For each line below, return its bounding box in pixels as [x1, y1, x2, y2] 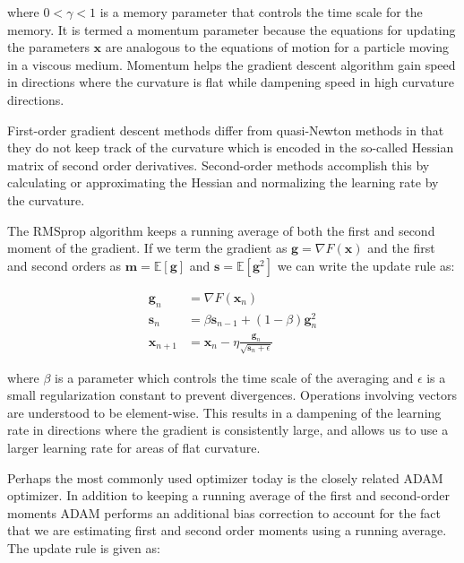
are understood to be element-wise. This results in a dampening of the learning [7, 403, 442, 421]
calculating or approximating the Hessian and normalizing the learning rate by [7, 173, 439, 192]
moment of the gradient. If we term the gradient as [7, 238, 288, 257]
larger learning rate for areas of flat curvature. [7, 438, 261, 457]
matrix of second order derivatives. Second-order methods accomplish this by [7, 155, 430, 174]
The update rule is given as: [7, 539, 160, 558]
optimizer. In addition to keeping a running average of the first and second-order [7, 486, 450, 505]
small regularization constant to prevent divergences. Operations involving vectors [7, 385, 457, 404]
